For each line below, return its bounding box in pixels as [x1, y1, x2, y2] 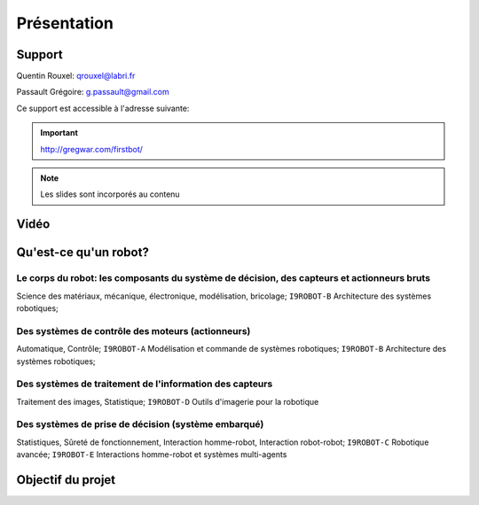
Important [40, 128, 79, 138]
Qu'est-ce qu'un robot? [16, 245, 150, 260]
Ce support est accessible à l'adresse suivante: [16, 103, 190, 113]
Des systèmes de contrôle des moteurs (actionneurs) [16, 324, 251, 337]
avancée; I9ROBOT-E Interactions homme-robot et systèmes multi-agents [16, 449, 287, 460]
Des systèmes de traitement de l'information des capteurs [16, 377, 273, 390]
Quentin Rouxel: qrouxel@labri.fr [16, 71, 136, 82]
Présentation [16, 13, 114, 33]
